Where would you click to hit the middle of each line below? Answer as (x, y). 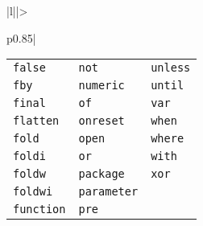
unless (171, 68)
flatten (36, 121)
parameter (108, 192)
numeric (101, 86)
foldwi (33, 192)
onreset (101, 121)
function (39, 210)
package (101, 174)
